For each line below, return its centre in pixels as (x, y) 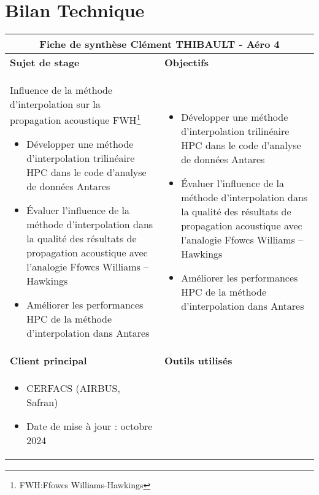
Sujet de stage (45, 63)
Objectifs (186, 63)
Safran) (42, 402)
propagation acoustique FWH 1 (75, 119)
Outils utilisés (198, 361)
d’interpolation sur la (55, 104)
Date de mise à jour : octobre (90, 426)
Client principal (48, 361)
